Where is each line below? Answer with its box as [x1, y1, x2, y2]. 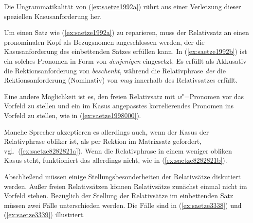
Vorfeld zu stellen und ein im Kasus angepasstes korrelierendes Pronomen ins [4, 101, 234, 111]
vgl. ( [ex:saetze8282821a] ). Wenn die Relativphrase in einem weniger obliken [4, 145, 232, 155]
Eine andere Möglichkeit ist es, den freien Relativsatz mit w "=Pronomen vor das [4, 91, 244, 101]
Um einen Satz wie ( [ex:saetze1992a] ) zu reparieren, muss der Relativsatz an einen [4, 27, 249, 37]
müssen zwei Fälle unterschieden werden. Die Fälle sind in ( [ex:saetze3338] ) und [4, 200, 242, 210]
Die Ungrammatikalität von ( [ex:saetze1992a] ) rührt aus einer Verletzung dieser [4, 1, 241, 11]
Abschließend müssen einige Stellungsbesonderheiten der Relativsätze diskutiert [4, 171, 241, 181]
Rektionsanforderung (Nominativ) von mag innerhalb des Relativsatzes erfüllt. [4, 75, 238, 85]
